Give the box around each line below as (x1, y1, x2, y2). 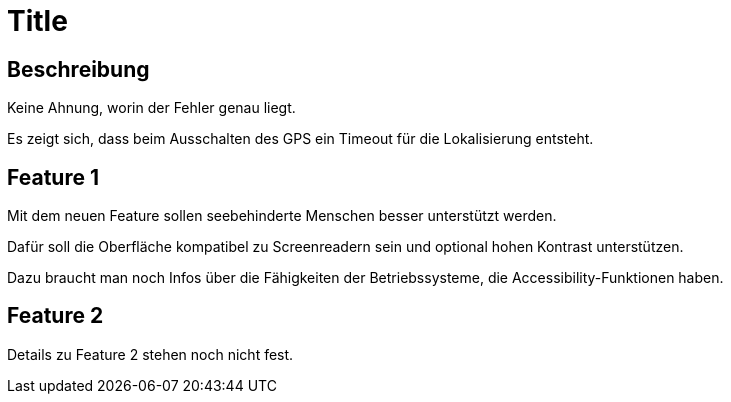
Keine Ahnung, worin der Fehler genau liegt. (7, 99, 296, 117)
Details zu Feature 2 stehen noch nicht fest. (7, 345, 294, 363)
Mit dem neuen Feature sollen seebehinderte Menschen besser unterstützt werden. (7, 207, 557, 225)
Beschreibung (7, 56, 150, 82)
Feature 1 (7, 164, 99, 190)
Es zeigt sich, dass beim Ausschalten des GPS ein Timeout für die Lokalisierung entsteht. (7, 130, 594, 148)
